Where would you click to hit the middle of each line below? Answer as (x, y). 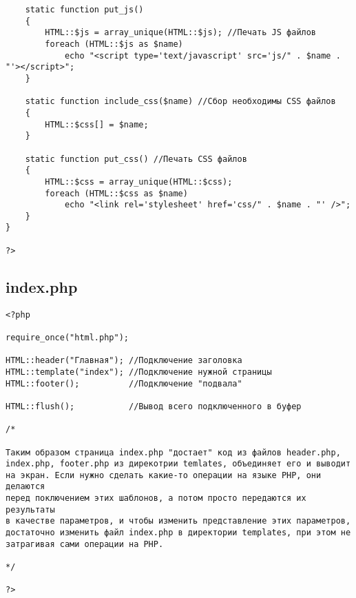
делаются (25, 487)
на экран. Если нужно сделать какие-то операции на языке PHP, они (164, 475)
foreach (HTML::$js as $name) (114, 44)
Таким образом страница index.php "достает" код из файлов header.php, (173, 452)
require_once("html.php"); (67, 337)
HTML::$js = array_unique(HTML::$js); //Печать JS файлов (181, 33)
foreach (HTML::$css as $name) (116, 193)
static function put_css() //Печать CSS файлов (136, 159)
